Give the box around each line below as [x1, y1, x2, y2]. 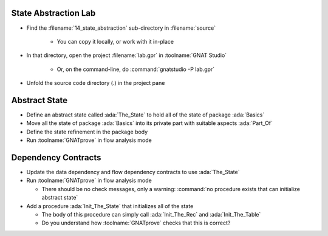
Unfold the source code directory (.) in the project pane [26, 79, 165, 87]
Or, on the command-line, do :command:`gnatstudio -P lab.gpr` [56, 66, 215, 73]
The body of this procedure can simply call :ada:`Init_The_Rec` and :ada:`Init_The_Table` [41, 211, 261, 218]
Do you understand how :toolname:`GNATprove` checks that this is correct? [41, 219, 231, 227]
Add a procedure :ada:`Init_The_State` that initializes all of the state [26, 202, 194, 209]
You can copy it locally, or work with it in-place [56, 38, 174, 45]
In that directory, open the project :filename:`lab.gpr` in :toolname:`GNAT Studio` [26, 52, 227, 59]
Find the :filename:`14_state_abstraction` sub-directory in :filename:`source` [26, 24, 216, 32]
